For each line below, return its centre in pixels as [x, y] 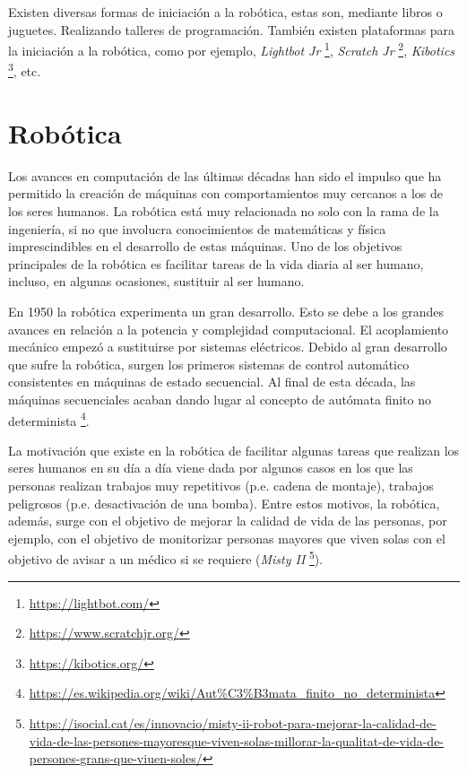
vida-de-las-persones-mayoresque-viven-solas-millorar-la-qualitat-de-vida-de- [237, 740]
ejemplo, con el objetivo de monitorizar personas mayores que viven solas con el [227, 538]
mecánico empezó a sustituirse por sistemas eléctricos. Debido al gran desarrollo [228, 347]
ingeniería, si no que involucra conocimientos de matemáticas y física [197, 228]
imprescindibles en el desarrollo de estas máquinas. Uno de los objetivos [205, 246]
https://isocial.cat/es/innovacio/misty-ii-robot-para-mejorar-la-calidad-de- [233, 722]
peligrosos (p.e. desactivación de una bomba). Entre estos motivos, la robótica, [224, 503]
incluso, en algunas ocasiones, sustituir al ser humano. [156, 281]
